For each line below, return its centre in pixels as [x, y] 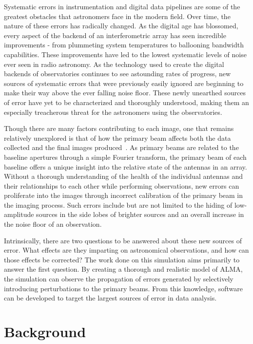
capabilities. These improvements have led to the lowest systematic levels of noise [125, 54]
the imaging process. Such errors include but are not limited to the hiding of [118, 204]
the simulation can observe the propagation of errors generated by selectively [119, 279]
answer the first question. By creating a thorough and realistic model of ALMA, [123, 269]
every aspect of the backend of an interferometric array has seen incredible [115, 35]
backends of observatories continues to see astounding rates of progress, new [117, 74]
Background [45, 331]
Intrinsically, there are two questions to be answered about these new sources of [123, 240]
